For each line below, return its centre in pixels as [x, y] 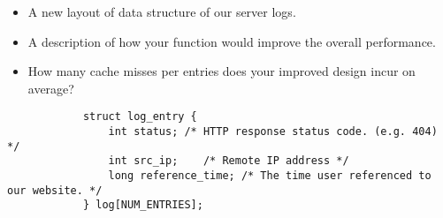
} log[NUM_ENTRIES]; [143, 205]
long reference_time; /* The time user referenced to [270, 176]
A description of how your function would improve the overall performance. [232, 41]
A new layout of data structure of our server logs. [162, 11]
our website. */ [55, 190]
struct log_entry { [140, 117]
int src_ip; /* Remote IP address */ [229, 161]
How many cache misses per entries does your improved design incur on [221, 71]
